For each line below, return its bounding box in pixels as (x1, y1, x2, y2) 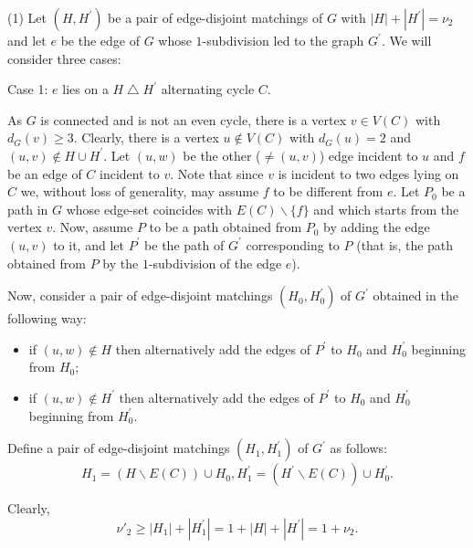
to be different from (273, 182, 384, 201)
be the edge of (60, 31, 140, 49)
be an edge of (7, 163, 82, 183)
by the (102, 253, 139, 272)
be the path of (144, 235, 225, 254)
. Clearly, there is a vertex (73, 128, 219, 147)
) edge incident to (319, 145, 418, 164)
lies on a (62, 79, 109, 99)
